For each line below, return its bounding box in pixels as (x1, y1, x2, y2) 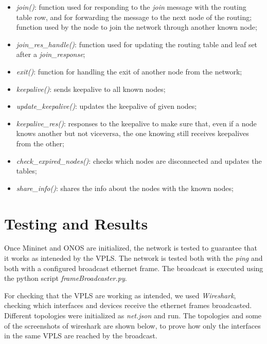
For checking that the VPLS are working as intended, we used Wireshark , (4, 290, 236, 300)
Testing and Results (4, 213, 148, 234)
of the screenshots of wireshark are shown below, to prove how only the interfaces (4, 320, 261, 331)
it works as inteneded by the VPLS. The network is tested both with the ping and (4, 253, 263, 263)
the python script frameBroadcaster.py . (4, 273, 127, 283)
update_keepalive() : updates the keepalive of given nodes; (16, 101, 197, 111)
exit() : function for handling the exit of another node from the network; (16, 66, 242, 77)
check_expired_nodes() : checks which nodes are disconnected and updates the (16, 155, 262, 166)
